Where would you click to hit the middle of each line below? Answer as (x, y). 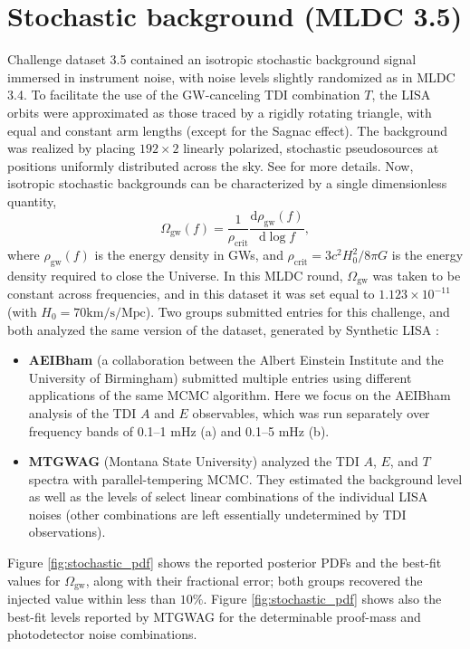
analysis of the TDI (82, 412)
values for (34, 580)
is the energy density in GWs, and (189, 255)
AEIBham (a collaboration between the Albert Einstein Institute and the (236, 360)
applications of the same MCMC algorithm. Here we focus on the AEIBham (240, 395)
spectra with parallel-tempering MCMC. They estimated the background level (245, 478)
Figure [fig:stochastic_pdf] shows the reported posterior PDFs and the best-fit (225, 563)
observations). (67, 532)
